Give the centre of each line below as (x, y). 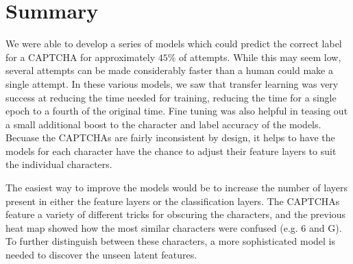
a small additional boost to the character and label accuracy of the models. (163, 124)
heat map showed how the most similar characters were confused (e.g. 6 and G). (174, 227)
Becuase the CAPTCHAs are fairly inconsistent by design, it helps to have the (170, 137)
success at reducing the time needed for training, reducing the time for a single (171, 97)
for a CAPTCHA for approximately (81, 57)
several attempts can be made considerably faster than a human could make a (169, 70)
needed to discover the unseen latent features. (101, 255)
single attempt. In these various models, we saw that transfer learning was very (172, 83)
